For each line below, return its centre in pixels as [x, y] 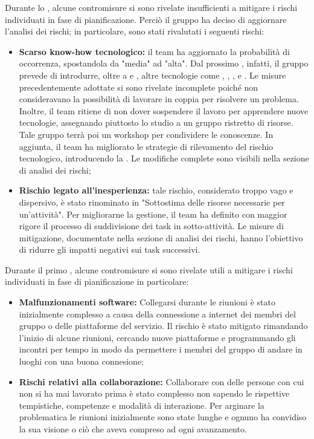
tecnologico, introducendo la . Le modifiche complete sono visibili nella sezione [164, 158]
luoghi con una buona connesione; [82, 361]
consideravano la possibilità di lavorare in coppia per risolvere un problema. [159, 99]
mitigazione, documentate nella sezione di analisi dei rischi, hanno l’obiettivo [161, 237]
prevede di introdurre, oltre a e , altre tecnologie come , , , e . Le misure [152, 75]
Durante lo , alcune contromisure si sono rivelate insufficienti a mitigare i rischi [151, 7]
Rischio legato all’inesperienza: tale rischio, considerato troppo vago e [156, 190]
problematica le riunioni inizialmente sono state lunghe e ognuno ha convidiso [163, 417]
